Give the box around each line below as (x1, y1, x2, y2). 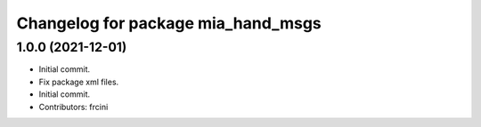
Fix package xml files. (38, 76, 119, 87)
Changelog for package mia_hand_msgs (16, 13, 322, 33)
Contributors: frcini (38, 101, 109, 112)
